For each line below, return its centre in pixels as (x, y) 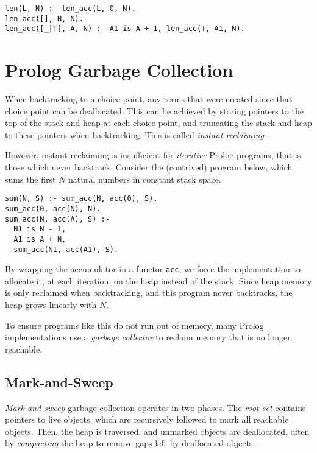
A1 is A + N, (40, 239)
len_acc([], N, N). (44, 19)
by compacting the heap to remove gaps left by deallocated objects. (130, 443)
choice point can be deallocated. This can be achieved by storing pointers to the (154, 111)
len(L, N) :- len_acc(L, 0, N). (70, 9)
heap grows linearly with (51, 305)
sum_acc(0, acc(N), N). (53, 209)
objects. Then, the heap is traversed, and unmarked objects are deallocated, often (157, 431)
